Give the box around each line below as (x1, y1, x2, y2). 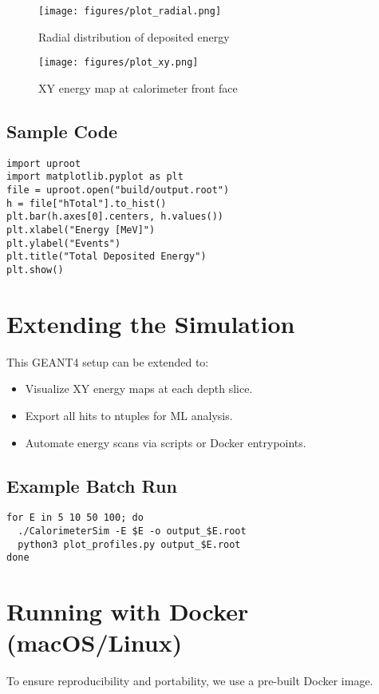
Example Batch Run (6, 473, 177, 498)
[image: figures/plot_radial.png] (38, 6, 222, 17)
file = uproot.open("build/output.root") (6, 184, 230, 196)
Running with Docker (6, 595, 249, 628)
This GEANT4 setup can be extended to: (6, 353, 209, 370)
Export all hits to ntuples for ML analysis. (25, 406, 233, 423)
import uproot (6, 157, 81, 169)
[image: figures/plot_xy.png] (38, 57, 199, 69)
